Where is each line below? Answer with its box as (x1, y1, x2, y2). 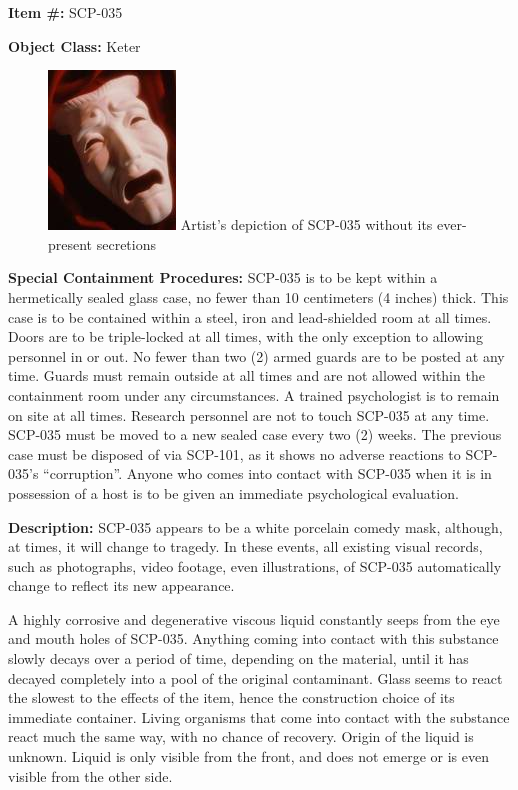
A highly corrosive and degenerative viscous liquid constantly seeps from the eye (8, 608, 500, 629)
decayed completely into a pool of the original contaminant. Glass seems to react (8, 667, 503, 688)
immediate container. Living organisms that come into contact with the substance (8, 706, 510, 727)
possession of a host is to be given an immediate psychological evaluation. (8, 482, 459, 503)
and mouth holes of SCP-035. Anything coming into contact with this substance (8, 628, 499, 649)
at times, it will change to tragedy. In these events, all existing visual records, (8, 536, 483, 557)
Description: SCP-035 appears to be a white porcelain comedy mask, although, (8, 516, 503, 537)
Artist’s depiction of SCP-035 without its (180, 214, 433, 235)
